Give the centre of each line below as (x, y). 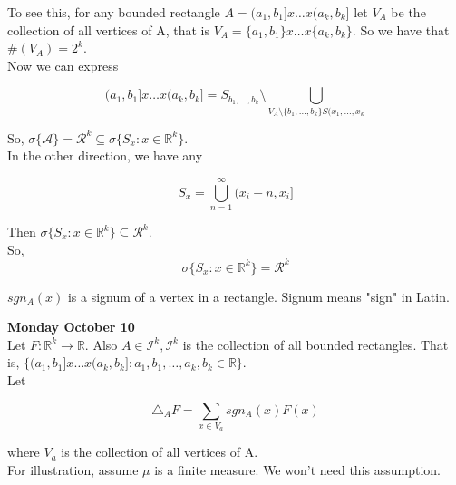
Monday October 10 (71, 327)
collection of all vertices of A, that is (109, 29)
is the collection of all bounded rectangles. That (315, 344)
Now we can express (63, 65)
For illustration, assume (73, 470)
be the (408, 12)
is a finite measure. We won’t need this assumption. (297, 470)
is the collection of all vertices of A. (160, 452)
